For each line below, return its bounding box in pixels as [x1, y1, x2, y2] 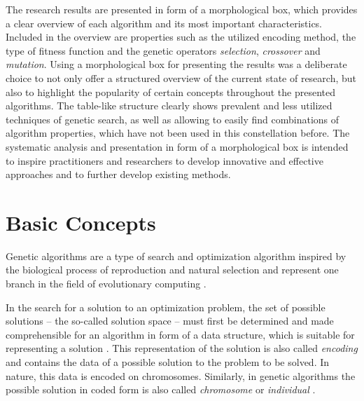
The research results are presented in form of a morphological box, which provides [6, 2, 358, 16]
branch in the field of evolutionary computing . [6, 276, 206, 291]
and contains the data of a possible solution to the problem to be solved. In [6, 355, 330, 369]
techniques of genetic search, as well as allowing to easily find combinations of [6, 111, 339, 126]
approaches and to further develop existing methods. [6, 167, 231, 182]
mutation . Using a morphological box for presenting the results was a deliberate [6, 57, 347, 72]
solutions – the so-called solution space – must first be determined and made [6, 313, 334, 328]
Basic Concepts [6, 208, 156, 236]
